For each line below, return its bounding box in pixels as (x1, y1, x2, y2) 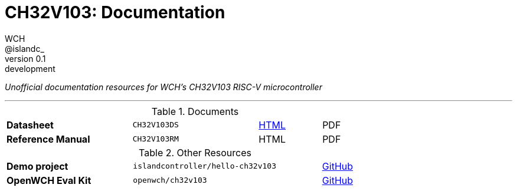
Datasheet (6, 118, 54, 131)
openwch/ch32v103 (133, 176, 207, 185)
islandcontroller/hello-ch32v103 (133, 162, 276, 171)
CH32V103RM (132, 134, 179, 144)
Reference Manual (6, 133, 90, 145)
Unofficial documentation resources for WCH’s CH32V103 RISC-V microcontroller (5, 81, 322, 92)
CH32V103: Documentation (5, 2, 225, 22)
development (5, 63, 55, 74)
